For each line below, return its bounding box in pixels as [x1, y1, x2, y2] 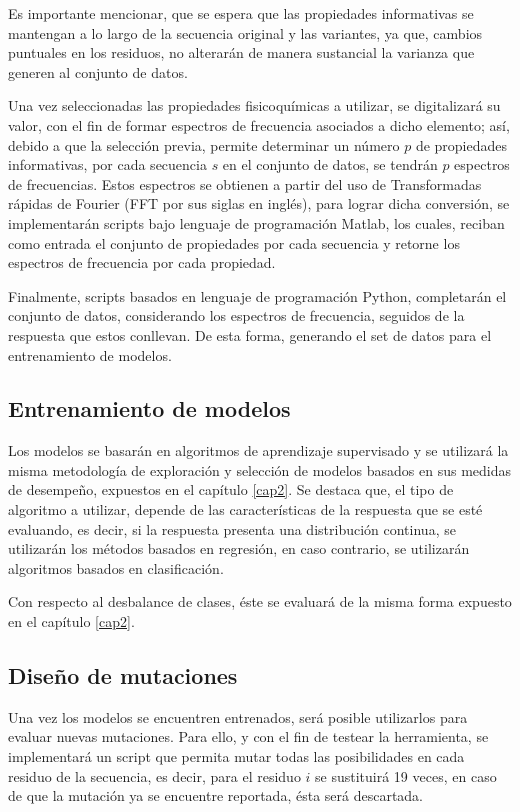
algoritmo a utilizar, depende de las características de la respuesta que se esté [8, 499, 483, 520]
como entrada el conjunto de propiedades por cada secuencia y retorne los [8, 232, 460, 253]
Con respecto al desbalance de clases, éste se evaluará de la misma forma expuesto [8, 591, 512, 612]
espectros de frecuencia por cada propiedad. [8, 252, 276, 273]
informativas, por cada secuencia [8, 154, 207, 175]
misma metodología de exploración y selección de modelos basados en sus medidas [8, 459, 512, 480]
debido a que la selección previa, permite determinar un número [8, 134, 400, 155]
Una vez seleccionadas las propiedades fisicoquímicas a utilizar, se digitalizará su [8, 95, 501, 116]
